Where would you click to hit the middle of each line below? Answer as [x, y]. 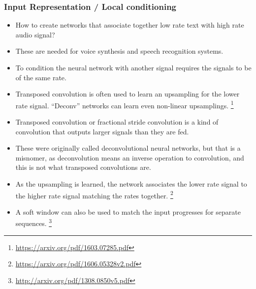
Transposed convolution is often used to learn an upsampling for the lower [128, 94]
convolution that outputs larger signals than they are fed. [102, 131]
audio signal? [35, 34]
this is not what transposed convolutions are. [83, 167]
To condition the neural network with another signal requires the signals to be [133, 67]
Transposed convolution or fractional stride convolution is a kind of [117, 122]
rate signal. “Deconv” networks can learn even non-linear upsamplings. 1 [125, 104]
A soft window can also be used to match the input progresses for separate [128, 211]
